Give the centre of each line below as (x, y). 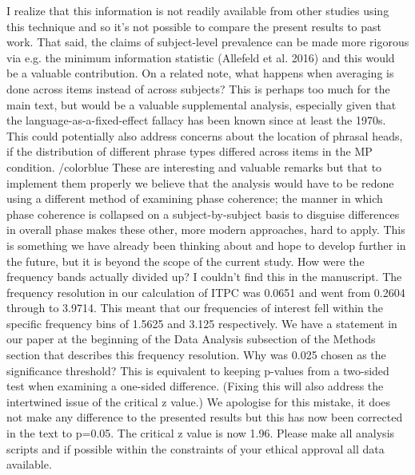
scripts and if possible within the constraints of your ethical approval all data (196, 448)
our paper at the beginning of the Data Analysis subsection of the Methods (191, 339)
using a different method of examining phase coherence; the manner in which (195, 198)
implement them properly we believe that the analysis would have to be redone (200, 182)
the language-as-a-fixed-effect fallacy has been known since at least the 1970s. (196, 120)
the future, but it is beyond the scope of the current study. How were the (186, 261)
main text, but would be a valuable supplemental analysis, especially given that (202, 104)
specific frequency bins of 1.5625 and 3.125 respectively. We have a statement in (202, 323)
